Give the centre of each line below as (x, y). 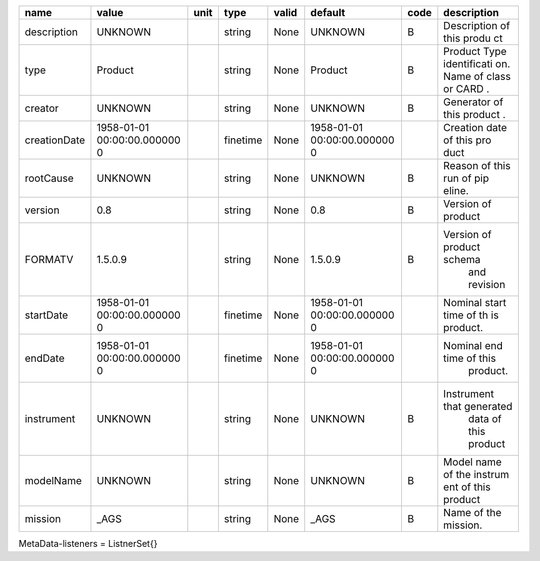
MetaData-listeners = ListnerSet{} (88, 543)
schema (462, 259)
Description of (476, 25)
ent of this (467, 487)
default (328, 12)
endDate (44, 358)
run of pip (466, 178)
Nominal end (473, 345)
